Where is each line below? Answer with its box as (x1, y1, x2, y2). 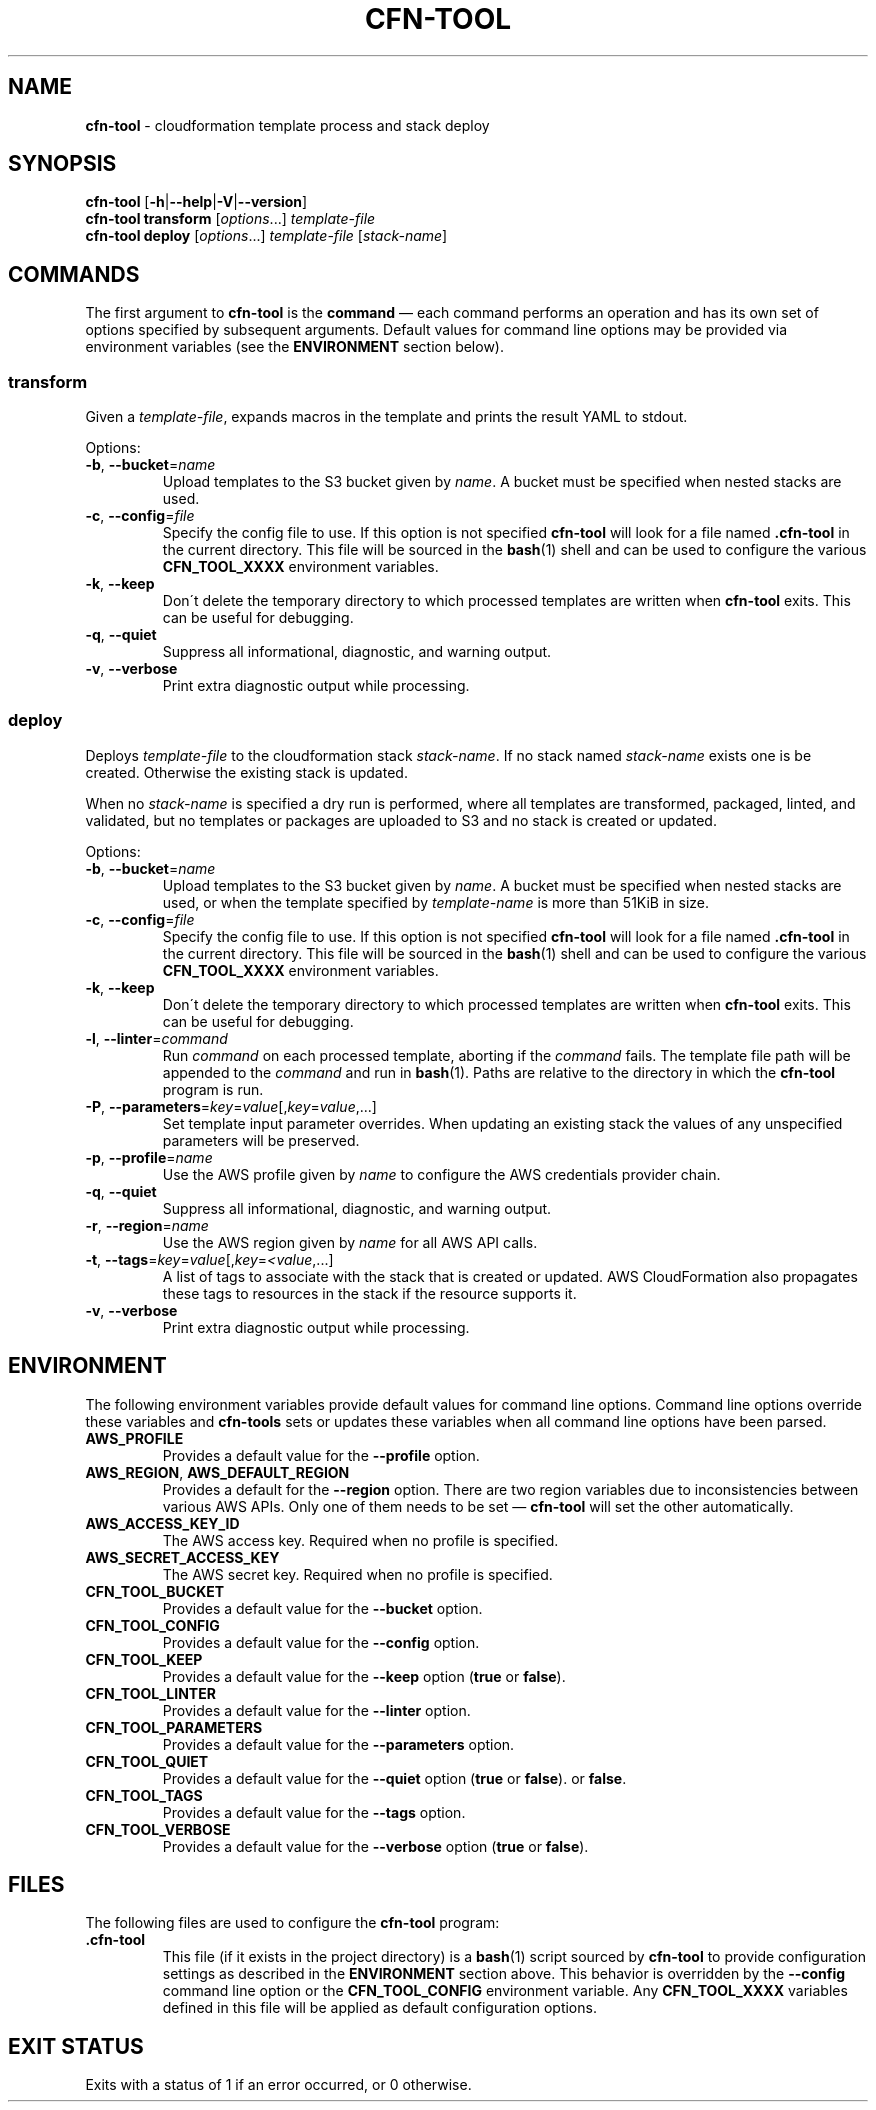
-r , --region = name (85, 1216, 209, 1234)
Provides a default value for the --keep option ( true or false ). (162, 1667, 566, 1685)
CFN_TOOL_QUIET (85, 1752, 209, 1770)
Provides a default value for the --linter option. (162, 1701, 471, 1719)
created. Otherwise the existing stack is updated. (85, 763, 408, 781)
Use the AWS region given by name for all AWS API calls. (162, 1233, 538, 1251)
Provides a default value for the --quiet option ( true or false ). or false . (162, 1769, 627, 1787)
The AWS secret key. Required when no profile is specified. (162, 1565, 553, 1583)
